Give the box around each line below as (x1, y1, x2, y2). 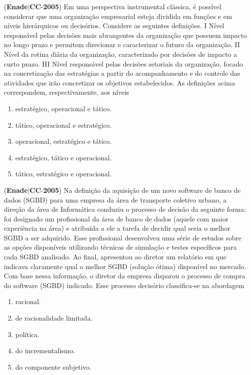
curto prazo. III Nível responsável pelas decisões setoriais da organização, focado (4, 58, 243, 68)
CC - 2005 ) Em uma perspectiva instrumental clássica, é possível (30, 1, 221, 11)
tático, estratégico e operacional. (15, 169, 112, 179)
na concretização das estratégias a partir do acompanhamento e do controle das (4, 68, 240, 78)
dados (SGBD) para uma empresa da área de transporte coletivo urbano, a (4, 194, 227, 205)
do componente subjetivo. (15, 361, 92, 372)
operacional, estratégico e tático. (15, 136, 112, 146)
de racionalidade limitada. (15, 313, 93, 323)
